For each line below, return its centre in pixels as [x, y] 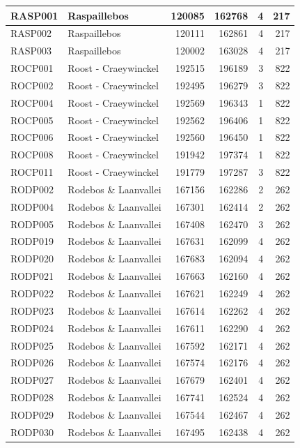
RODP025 [32, 345]
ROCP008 [32, 155]
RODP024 [32, 328]
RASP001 [34, 15]
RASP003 [31, 51]
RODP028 [32, 397]
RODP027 [32, 380]
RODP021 [32, 276]
